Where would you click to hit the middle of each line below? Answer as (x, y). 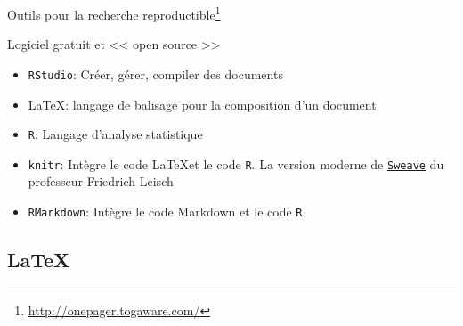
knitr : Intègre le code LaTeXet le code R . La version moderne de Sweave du (236, 163)
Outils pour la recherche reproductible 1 (114, 13)
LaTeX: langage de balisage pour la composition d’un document (202, 104)
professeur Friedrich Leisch (101, 181)
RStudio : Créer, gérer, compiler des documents (155, 73)
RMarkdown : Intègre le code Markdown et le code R (165, 211)
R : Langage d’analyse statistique (115, 134)
